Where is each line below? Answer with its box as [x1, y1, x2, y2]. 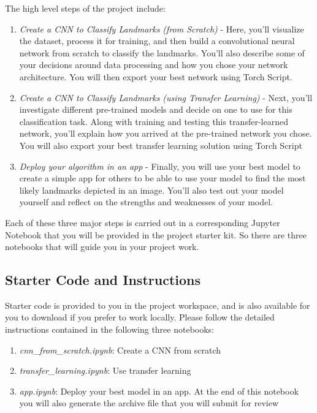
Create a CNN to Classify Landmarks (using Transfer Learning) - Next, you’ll [19, 91, 313, 104]
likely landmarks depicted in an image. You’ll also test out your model [19, 183, 284, 196]
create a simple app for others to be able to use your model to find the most [19, 172, 306, 184]
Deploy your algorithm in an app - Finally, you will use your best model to [19, 159, 300, 172]
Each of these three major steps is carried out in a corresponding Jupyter [5, 216, 280, 229]
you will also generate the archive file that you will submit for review [19, 396, 279, 409]
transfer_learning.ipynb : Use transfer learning [19, 364, 191, 377]
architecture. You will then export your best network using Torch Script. [19, 70, 292, 83]
